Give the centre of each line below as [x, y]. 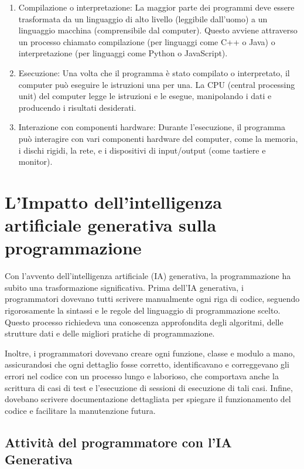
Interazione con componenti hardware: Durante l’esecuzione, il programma [152, 127]
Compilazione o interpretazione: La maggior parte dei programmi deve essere [156, 7]
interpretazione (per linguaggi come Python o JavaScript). [123, 53]
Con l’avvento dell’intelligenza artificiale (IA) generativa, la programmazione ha [148, 276]
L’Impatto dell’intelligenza [113, 201]
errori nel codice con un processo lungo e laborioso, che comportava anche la [142, 375]
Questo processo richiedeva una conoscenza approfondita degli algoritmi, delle [144, 322]
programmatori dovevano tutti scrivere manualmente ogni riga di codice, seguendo [152, 299]
